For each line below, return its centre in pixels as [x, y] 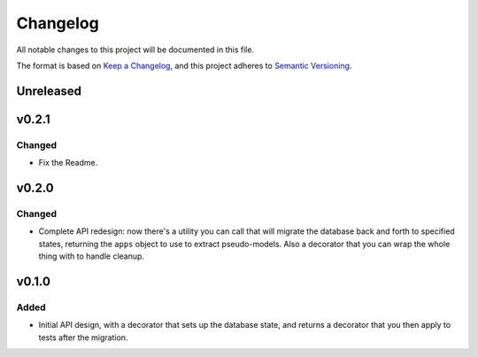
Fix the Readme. [68, 163]
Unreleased [49, 91]
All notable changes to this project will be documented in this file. [135, 50]
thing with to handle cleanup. [92, 256]
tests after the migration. [83, 338]
